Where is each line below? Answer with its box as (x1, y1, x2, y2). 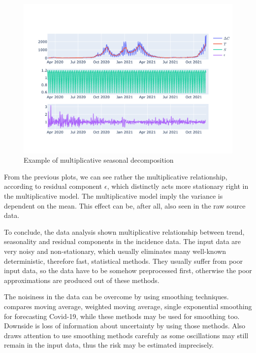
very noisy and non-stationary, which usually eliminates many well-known (4, 246, 226, 256)
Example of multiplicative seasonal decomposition (24, 155, 174, 165)
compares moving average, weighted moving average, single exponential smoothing (4, 301, 252, 311)
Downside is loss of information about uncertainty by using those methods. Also (4, 320, 246, 331)
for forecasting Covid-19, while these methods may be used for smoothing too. (4, 311, 240, 321)
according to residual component (4, 181, 102, 191)
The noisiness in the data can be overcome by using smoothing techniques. (4, 291, 229, 302)
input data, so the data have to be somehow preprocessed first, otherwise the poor (4, 265, 252, 276)
